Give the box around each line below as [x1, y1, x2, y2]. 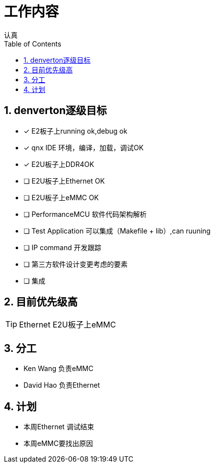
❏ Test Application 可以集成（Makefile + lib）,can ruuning [24, 226, 211, 235]
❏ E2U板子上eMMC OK [24, 193, 99, 202]
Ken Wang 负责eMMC [24, 364, 94, 373]
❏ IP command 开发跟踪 [24, 243, 101, 252]
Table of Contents [4, 39, 62, 48]
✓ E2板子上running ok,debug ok [24, 126, 127, 135]
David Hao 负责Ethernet [24, 381, 100, 390]
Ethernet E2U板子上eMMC [19, 320, 116, 330]
